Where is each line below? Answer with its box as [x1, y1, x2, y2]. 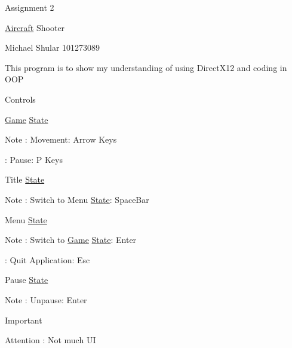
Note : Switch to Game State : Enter [5, 233, 137, 246]
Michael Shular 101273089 [5, 41, 100, 54]
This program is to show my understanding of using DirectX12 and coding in [5, 61, 287, 73]
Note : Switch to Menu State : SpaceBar [5, 193, 149, 205]
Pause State [5, 273, 48, 286]
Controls [5, 93, 36, 105]
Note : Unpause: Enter [5, 293, 87, 306]
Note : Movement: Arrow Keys [5, 133, 117, 146]
